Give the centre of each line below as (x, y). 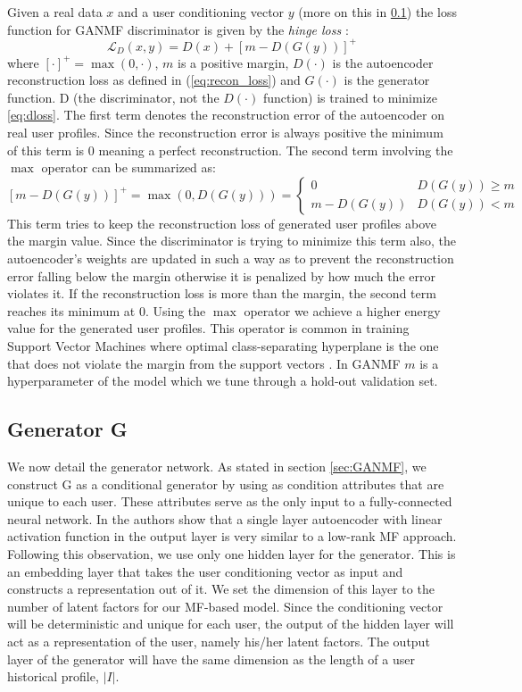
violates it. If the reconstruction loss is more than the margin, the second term (222, 293)
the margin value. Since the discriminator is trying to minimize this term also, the (232, 241)
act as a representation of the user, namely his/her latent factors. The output (219, 641)
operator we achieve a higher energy (342, 310)
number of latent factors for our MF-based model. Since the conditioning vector (225, 606)
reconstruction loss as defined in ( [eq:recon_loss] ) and (154, 80)
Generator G (67, 429)
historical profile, (53, 676)
